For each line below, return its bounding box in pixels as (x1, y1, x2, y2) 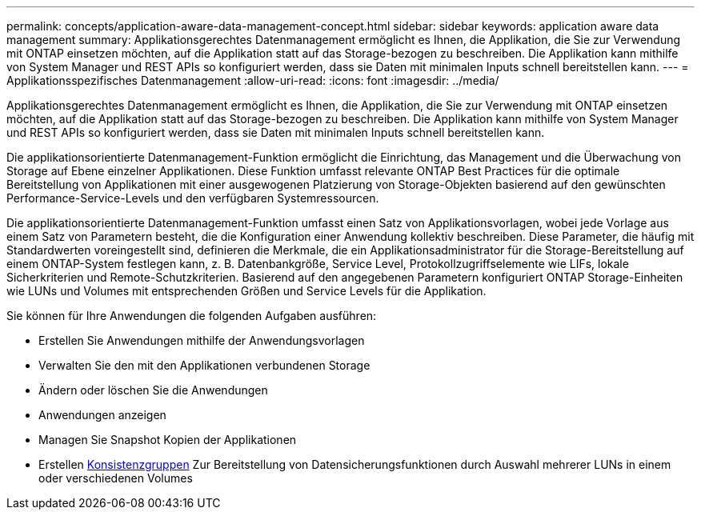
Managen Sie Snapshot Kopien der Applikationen (38, 433, 297, 446)
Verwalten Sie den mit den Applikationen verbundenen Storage (38, 358, 371, 372)
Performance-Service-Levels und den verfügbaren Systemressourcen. (6, 191, 379, 205)
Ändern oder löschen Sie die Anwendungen (38, 383, 268, 397)
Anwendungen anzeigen (38, 408, 166, 422)
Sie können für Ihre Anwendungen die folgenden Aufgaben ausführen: (6, 309, 377, 322)
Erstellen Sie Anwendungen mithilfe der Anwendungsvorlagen (38, 334, 365, 347)
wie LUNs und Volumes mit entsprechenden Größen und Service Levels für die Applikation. (6, 284, 487, 298)
